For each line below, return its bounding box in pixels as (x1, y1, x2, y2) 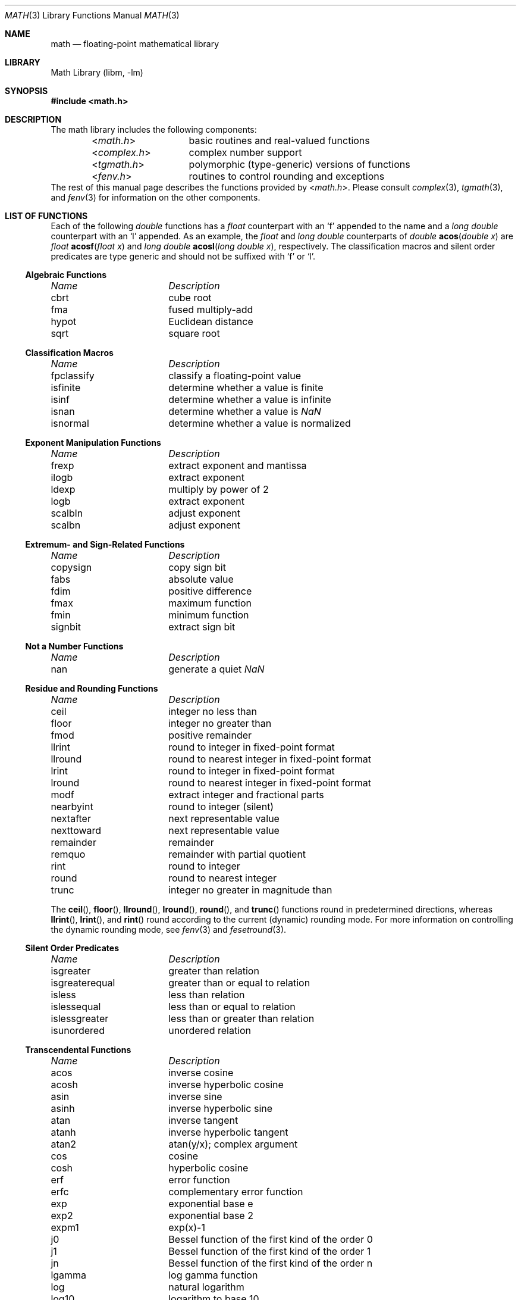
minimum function (168, 609, 249, 621)
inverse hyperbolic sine (168, 1102, 273, 1114)
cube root (168, 292, 212, 304)
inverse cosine (168, 1067, 234, 1079)
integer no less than (168, 705, 257, 717)
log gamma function (168, 1269, 258, 1281)
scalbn (51, 519, 81, 531)
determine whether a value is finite (168, 382, 324, 393)
